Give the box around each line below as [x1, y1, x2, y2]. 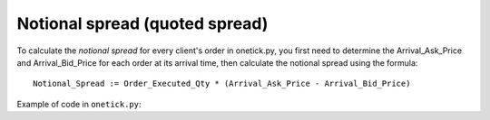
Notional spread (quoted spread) [16, 14, 269, 33]
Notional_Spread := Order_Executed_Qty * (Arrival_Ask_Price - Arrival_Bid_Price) [33, 78, 411, 89]
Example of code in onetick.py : [16, 98, 142, 109]
